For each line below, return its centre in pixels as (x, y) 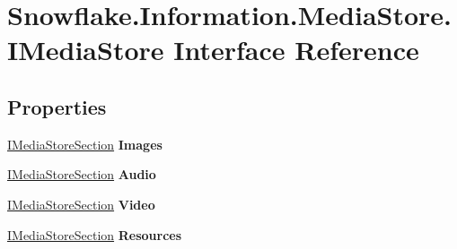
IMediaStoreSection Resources (95, 234)
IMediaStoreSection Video (81, 204)
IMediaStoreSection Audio (82, 174)
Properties (57, 106)
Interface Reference (296, 50)
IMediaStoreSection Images (85, 144)
